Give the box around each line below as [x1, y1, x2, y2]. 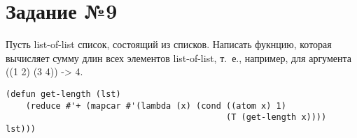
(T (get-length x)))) [226, 112, 327, 123]
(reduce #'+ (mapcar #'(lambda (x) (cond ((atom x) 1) [25, 100, 286, 111]
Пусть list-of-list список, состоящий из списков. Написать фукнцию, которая [6, 37, 332, 52]
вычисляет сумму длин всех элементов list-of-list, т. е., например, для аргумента [6, 50, 352, 65]
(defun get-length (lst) [6, 89, 121, 99]
